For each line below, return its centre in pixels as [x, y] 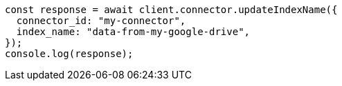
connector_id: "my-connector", [101, 21]
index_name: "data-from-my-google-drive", [133, 32]
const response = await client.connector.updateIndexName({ [171, 10]
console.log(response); [69, 54]
